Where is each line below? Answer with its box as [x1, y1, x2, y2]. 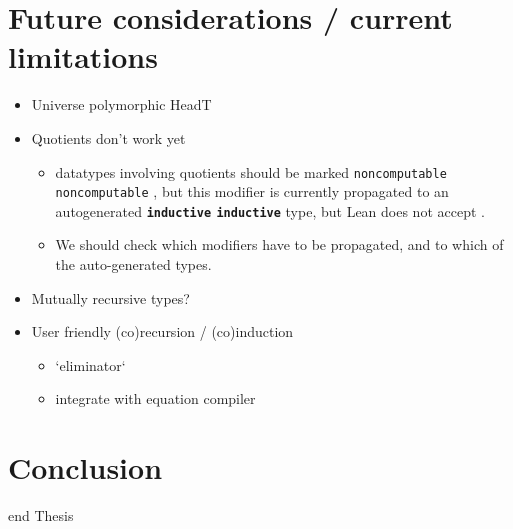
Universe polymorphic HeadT [31, 94, 212, 115]
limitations [8, 36, 158, 77]
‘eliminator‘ [55, 354, 126, 375]
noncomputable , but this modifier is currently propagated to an [55, 181, 449, 202]
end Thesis [8, 505, 74, 526]
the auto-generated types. [55, 254, 212, 275]
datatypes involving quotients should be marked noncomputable [55, 161, 447, 182]
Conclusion [8, 447, 163, 488]
